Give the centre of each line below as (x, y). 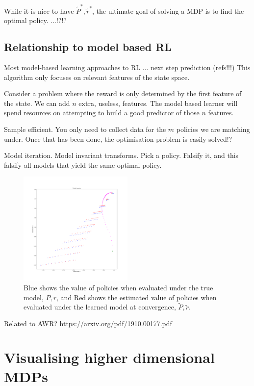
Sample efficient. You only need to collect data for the (85, 129)
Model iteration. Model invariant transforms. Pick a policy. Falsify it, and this (121, 155)
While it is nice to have (39, 11)
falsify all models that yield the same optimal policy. (83, 165)
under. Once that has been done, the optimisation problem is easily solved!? (118, 139)
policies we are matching (213, 129)
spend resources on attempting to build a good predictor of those (102, 113)
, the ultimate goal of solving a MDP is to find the (168, 11)
